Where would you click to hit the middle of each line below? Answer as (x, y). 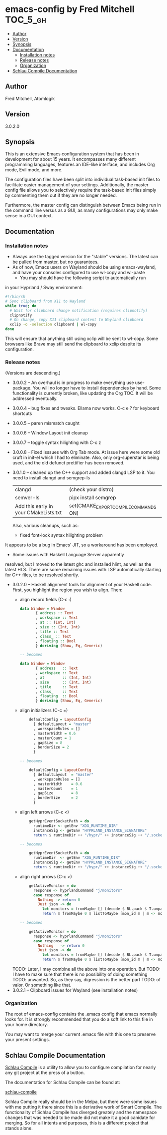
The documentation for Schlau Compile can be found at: (63, 1083)
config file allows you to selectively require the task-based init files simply (81, 190)
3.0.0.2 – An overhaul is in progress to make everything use (73, 382)
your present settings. (28, 1040)
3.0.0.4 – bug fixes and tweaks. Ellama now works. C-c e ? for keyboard (86, 408)
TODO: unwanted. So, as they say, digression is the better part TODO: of (86, 980)
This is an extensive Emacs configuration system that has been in (72, 154)
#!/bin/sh (15, 297)
